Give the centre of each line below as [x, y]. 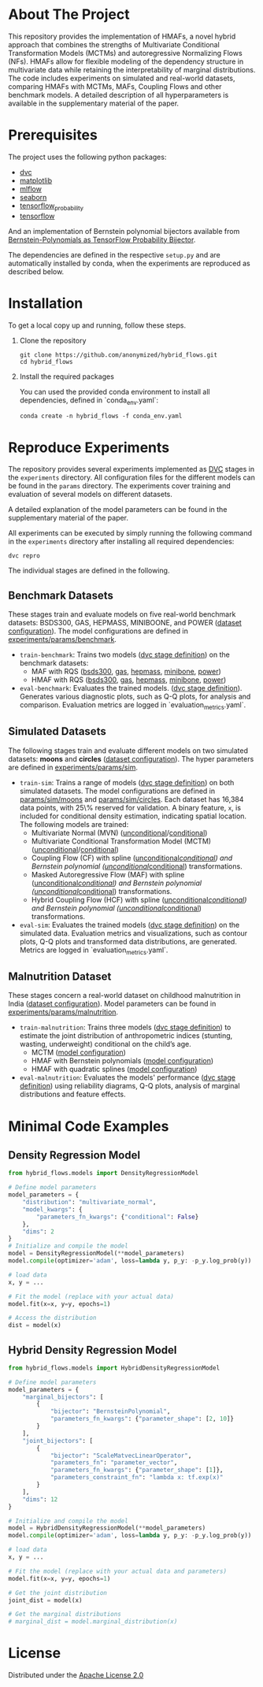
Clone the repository [53, 340]
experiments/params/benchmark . [62, 640]
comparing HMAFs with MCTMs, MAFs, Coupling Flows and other [115, 86]
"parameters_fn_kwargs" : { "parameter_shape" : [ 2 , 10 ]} [142, 1419]
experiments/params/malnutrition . [63, 1012]
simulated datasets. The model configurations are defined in [117, 791]
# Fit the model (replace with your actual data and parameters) [117, 1571]
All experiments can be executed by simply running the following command [130, 533]
